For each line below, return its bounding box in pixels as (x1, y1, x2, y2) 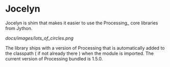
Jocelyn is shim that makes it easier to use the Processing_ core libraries (5, 20, 158, 26)
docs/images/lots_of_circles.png (5, 35, 74, 41)
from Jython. (5, 25, 33, 31)
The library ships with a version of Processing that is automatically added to (5, 45, 165, 51)
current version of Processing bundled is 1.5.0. (5, 55, 103, 61)
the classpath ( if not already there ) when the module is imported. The (5, 50, 154, 56)
